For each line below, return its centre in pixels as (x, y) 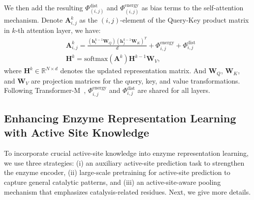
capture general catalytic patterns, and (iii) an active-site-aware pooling (112, 182)
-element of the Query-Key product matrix (184, 20)
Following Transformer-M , (45, 90)
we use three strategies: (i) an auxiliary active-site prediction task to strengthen (124, 162)
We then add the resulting (44, 7)
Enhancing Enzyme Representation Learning (120, 118)
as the (88, 20)
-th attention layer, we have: (58, 30)
